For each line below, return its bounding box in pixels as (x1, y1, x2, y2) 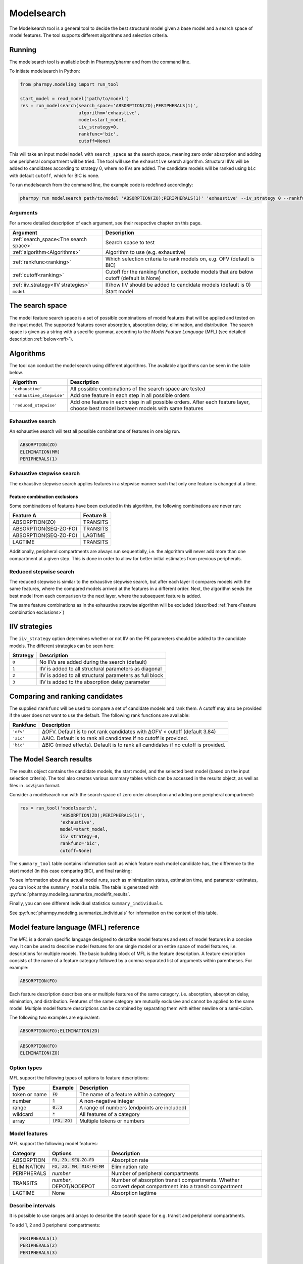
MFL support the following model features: (9, 1141, 98, 1147)
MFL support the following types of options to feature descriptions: (9, 1075, 149, 1081)
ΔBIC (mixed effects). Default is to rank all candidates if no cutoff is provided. (41, 741, 226, 748)
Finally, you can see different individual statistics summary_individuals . (9, 900, 164, 907)
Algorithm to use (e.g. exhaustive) (105, 249, 186, 255)
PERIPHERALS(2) (20, 1243, 58, 1248)
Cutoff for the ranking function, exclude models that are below (105, 268, 254, 275)
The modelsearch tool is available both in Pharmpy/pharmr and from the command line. (9, 59, 191, 65)
